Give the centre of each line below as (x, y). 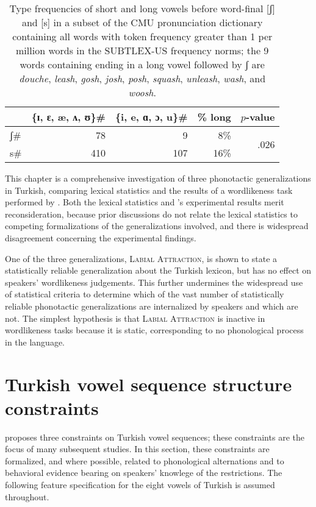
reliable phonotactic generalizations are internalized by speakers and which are (152, 306)
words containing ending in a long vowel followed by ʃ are (142, 64)
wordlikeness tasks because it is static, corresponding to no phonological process (154, 330)
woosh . (142, 92)
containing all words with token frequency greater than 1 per (142, 36)
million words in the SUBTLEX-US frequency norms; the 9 (142, 50)
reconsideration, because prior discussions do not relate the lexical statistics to (151, 214)
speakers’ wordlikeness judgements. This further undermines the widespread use (154, 282)
